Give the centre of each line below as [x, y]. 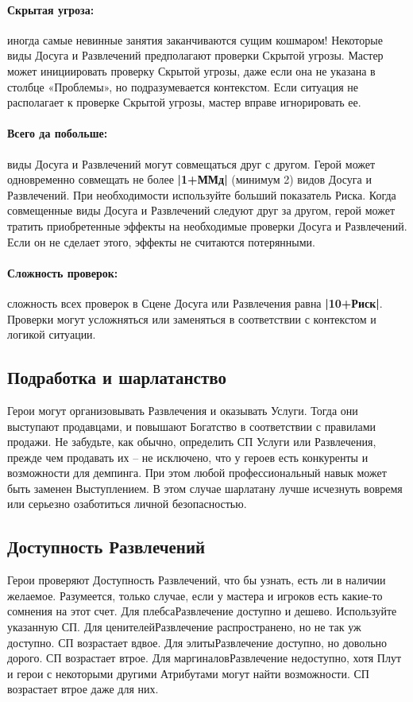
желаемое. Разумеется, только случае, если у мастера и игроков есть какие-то [195, 595]
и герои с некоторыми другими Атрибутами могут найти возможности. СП [188, 673]
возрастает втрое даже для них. [83, 689]
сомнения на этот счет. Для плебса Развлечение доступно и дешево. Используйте [202, 611]
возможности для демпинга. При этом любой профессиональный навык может [197, 473]
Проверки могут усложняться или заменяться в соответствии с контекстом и [192, 318]
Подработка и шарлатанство [117, 377]
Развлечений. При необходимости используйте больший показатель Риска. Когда [202, 194]
